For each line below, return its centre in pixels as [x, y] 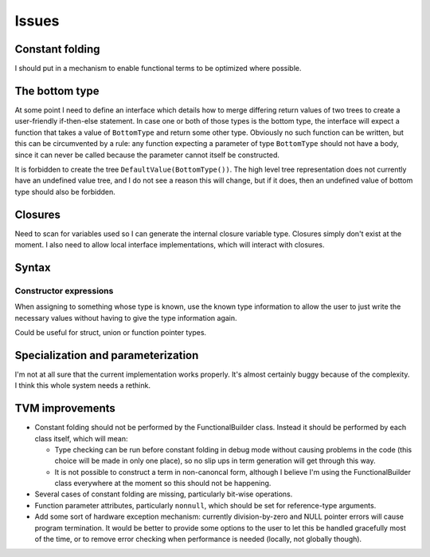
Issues [37, 21]
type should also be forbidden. [65, 192]
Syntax [33, 267]
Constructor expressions [64, 290]
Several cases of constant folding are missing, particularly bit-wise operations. [164, 494]
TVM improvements [65, 408]
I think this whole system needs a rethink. [83, 385]
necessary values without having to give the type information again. [126, 318]
